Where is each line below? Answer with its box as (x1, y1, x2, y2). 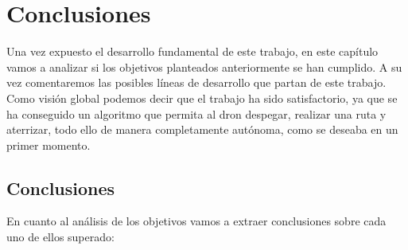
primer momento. (6, 136, 91, 153)
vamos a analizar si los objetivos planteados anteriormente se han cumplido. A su (6, 58, 402, 75)
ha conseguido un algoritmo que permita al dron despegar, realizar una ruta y (6, 105, 387, 122)
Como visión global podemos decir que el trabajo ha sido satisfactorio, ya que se (6, 89, 398, 106)
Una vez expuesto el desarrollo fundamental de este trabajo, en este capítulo (6, 43, 379, 60)
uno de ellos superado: (6, 229, 115, 245)
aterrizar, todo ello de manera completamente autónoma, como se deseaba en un (6, 121, 398, 138)
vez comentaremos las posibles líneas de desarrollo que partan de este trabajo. (6, 74, 387, 91)
